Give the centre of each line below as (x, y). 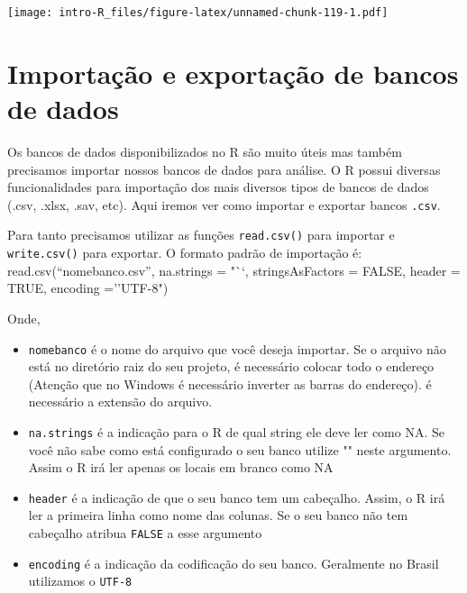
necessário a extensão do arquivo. (120, 401)
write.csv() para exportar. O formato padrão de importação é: (185, 253)
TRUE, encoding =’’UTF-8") (88, 288)
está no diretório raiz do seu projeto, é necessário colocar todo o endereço (231, 366)
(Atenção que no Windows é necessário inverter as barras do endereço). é (230, 383)
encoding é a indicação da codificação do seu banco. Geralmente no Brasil (233, 563)
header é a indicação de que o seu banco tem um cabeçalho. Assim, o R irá (237, 497)
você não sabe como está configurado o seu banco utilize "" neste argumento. (240, 449)
